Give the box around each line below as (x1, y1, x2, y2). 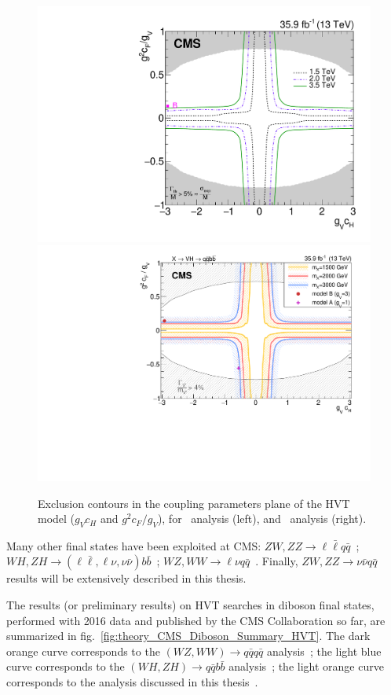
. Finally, (255, 553, 298, 569)
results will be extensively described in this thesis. (6, 570, 247, 587)
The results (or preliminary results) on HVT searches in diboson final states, (6, 597, 375, 613)
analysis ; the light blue (266, 642, 382, 659)
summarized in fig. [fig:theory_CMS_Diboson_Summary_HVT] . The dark (6, 627, 371, 644)
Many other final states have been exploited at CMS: (6, 537, 261, 553)
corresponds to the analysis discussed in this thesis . (6, 674, 258, 690)
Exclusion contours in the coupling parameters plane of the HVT (38, 495, 350, 511)
